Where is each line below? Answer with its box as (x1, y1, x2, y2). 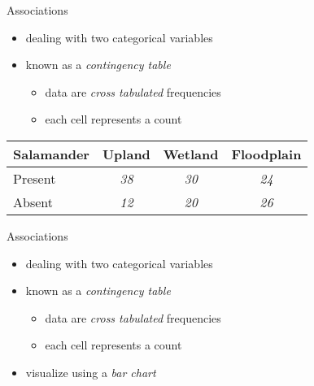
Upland (102, 144, 150, 163)
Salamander (13, 144, 89, 163)
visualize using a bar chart (25, 363, 156, 380)
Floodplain (231, 144, 302, 163)
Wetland (163, 144, 219, 163)
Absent (13, 192, 53, 211)
